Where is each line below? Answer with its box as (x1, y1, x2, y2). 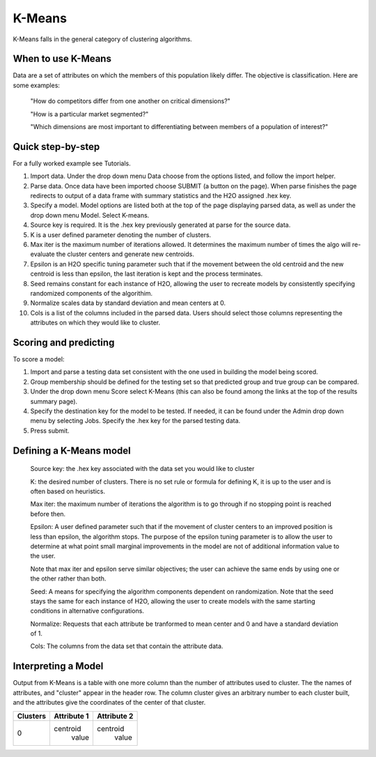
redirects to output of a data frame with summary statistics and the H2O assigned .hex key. (30, 192, 292, 200)
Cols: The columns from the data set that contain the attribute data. (30, 642, 224, 650)
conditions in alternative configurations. (30, 607, 144, 615)
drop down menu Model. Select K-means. (30, 211, 150, 219)
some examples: (13, 81, 61, 89)
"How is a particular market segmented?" (30, 110, 149, 118)
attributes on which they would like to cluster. (30, 318, 160, 327)
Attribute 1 (54, 711, 89, 721)
